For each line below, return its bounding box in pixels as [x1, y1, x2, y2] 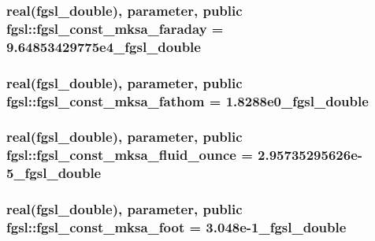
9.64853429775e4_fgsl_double [6, 36, 201, 56]
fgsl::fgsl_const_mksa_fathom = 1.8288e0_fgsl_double [6, 91, 369, 110]
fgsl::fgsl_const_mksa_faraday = [6, 18, 224, 38]
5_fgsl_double [6, 163, 102, 183]
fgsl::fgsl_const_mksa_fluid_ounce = [6, 145, 253, 165]
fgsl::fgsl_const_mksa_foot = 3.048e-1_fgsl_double [6, 217, 347, 236]
